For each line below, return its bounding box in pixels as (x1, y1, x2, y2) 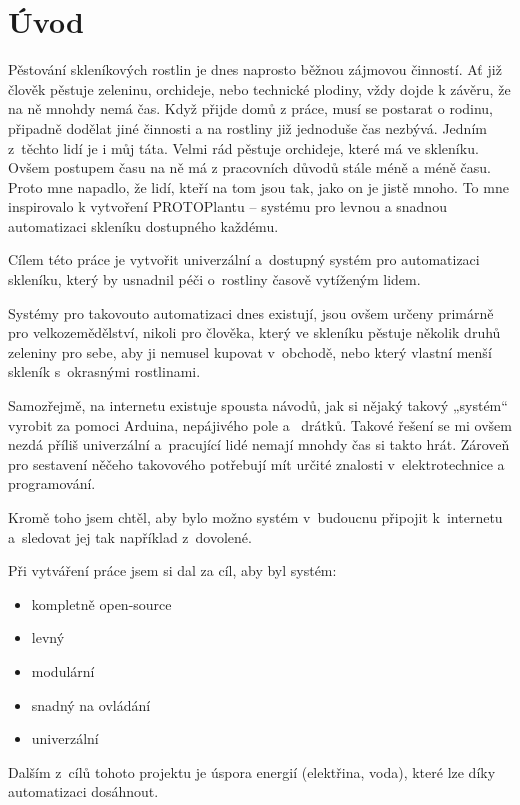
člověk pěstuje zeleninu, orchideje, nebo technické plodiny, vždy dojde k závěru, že (8, 78, 511, 99)
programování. (8, 473, 96, 494)
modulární (31, 660, 95, 681)
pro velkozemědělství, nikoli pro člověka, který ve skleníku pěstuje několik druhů (8, 322, 501, 343)
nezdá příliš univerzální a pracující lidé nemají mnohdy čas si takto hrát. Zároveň (8, 434, 510, 455)
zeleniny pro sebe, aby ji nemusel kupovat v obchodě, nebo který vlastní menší (8, 341, 492, 362)
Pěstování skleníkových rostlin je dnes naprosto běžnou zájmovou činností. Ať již (8, 59, 502, 80)
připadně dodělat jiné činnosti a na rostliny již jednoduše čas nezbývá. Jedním (8, 117, 487, 138)
